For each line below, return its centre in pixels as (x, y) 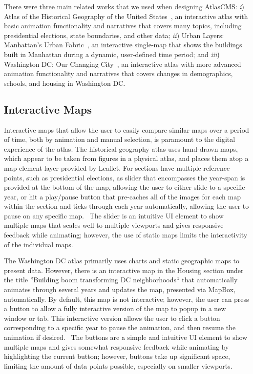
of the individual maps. (39, 244)
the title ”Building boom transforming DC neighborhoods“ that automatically (121, 280)
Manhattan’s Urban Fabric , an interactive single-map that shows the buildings (123, 45)
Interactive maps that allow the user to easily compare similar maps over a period (126, 129)
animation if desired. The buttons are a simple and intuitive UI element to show (126, 337)
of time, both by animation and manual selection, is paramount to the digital (120, 139)
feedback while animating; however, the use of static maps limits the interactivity (126, 235)
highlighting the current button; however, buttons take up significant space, (117, 356)
